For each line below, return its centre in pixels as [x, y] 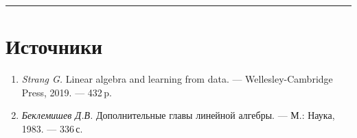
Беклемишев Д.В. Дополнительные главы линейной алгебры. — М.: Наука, [178, 115]
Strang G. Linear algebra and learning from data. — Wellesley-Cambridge [177, 79]
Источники [54, 46]
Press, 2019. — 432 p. [67, 92]
